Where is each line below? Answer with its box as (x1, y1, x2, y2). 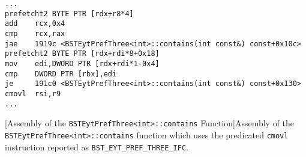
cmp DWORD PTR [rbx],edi (5, 69, 117, 78)
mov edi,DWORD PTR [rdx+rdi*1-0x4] (5, 59, 160, 68)
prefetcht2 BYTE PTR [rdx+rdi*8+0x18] (5, 49, 160, 58)
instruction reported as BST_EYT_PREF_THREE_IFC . (5, 140, 188, 153)
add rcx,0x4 (5, 19, 65, 28)
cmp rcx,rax (5, 29, 65, 38)
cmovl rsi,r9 (5, 89, 61, 98)
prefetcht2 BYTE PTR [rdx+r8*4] (5, 9, 134, 18)
